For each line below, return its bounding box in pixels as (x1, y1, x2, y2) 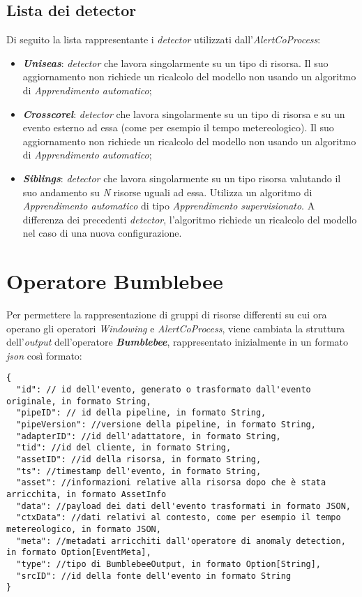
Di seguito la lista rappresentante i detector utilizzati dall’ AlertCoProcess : (6, 32, 321, 47)
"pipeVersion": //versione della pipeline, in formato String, (16, 420, 316, 430)
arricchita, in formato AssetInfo (6, 489, 167, 499)
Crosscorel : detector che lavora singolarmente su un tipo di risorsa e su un (22, 106, 345, 121)
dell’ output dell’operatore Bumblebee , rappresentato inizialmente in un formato (6, 334, 349, 349)
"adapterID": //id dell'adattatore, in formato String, (16, 431, 281, 441)
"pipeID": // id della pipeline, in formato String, (16, 408, 266, 418)
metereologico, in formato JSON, (6, 524, 161, 534)
